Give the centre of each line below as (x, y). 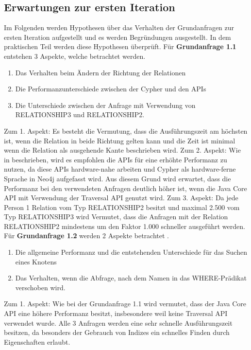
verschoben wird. (40, 287)
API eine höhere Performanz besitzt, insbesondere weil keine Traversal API (116, 313)
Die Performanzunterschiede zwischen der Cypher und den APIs (111, 89)
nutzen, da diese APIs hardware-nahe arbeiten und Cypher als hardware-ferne (120, 169)
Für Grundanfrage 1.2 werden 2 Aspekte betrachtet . (86, 236)
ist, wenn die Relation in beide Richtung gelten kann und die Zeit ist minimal (120, 140)
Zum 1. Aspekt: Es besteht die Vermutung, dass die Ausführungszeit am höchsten (126, 131)
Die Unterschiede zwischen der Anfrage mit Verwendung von (105, 105)
